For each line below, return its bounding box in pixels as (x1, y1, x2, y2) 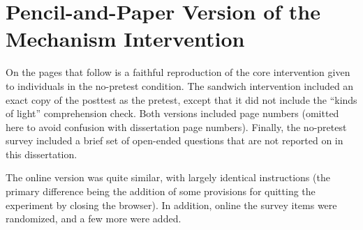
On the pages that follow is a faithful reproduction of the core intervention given (6, 65, 350, 79)
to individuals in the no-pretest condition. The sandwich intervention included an (6, 78, 354, 93)
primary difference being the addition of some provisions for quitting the (6, 184, 316, 199)
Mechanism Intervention (6, 24, 245, 53)
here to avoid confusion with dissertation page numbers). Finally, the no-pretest (6, 119, 347, 134)
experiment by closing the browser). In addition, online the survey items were (6, 197, 337, 212)
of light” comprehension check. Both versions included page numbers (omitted (6, 106, 339, 121)
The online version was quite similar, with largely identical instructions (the (6, 170, 330, 185)
